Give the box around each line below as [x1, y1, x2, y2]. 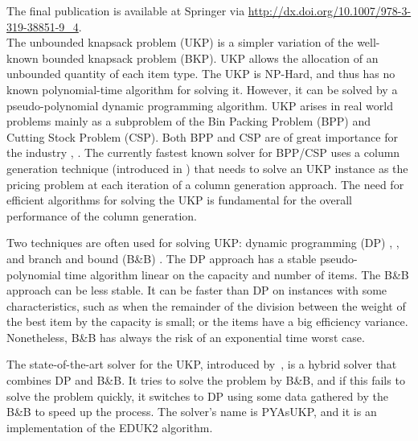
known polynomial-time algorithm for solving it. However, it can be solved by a [6, 80, 398, 97]
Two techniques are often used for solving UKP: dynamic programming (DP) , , [6, 234, 400, 251]
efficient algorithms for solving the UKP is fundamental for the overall [6, 192, 352, 208]
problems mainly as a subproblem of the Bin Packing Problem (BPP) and [6, 113, 371, 130]
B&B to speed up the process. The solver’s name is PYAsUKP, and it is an [6, 403, 377, 420]
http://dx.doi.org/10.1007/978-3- [248, 2, 412, 19]
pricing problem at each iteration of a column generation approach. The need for [6, 175, 404, 192]
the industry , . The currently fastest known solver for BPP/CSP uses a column [6, 144, 400, 161]
